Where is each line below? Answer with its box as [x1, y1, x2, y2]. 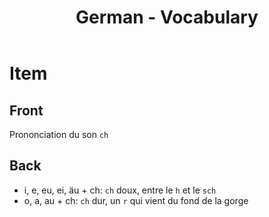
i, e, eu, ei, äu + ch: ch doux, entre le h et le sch [23, 184, 217, 196]
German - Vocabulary [75, 6, 259, 29]
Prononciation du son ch [9, 129, 109, 140]
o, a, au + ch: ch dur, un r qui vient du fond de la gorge [23, 194, 249, 206]
